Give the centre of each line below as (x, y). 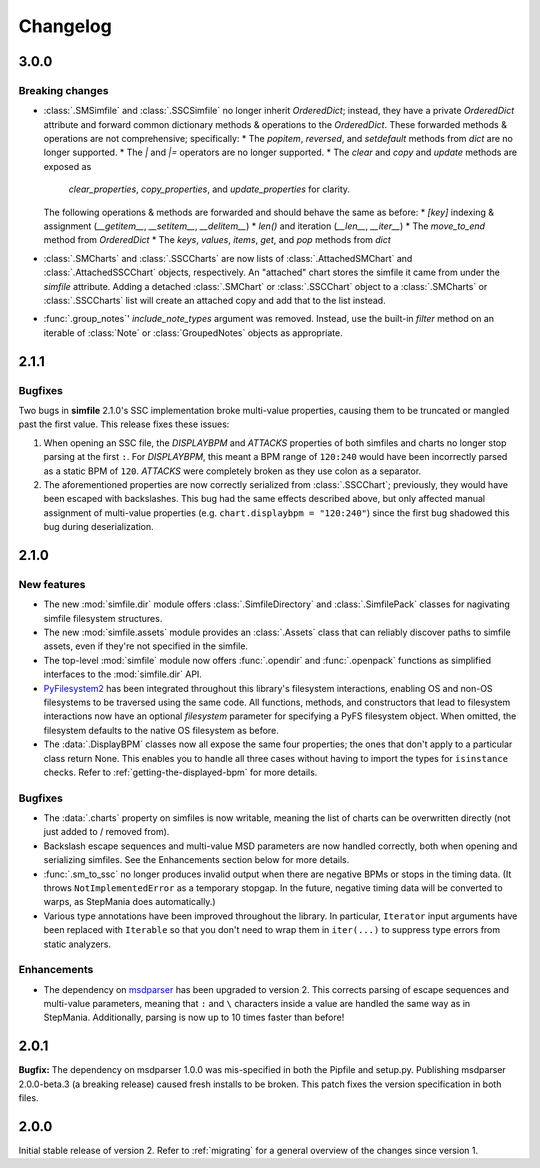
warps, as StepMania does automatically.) (129, 902)
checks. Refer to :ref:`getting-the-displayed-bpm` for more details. (180, 772)
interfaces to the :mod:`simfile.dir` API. (122, 674)
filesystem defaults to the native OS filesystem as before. (161, 730)
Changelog (65, 26)
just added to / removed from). (106, 832)
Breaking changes (63, 90)
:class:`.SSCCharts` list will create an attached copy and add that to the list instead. (214, 300)
